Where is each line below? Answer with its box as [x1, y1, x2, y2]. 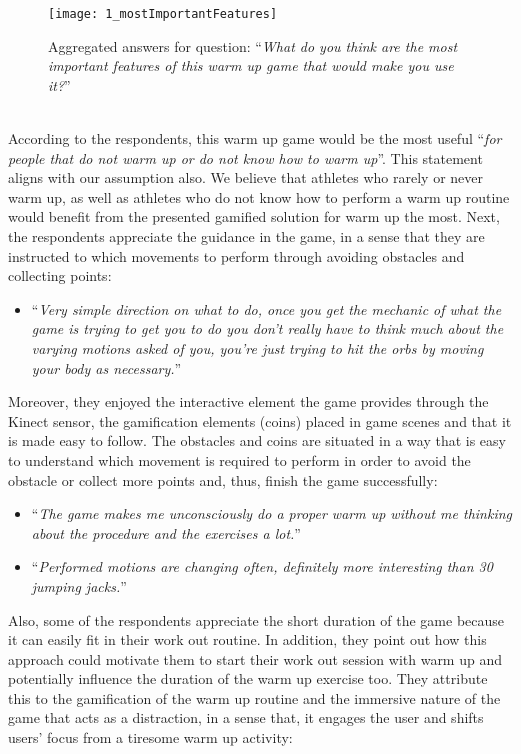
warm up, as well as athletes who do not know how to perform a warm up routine [8, 186, 510, 207]
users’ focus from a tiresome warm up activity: [8, 727, 293, 748]
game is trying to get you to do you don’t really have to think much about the [31, 318, 504, 339]
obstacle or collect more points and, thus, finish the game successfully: [8, 469, 438, 490]
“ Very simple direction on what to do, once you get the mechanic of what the [31, 298, 502, 319]
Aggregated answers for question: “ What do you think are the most [48, 35, 458, 56]
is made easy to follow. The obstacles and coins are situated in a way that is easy [8, 430, 506, 451]
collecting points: [8, 265, 112, 286]
